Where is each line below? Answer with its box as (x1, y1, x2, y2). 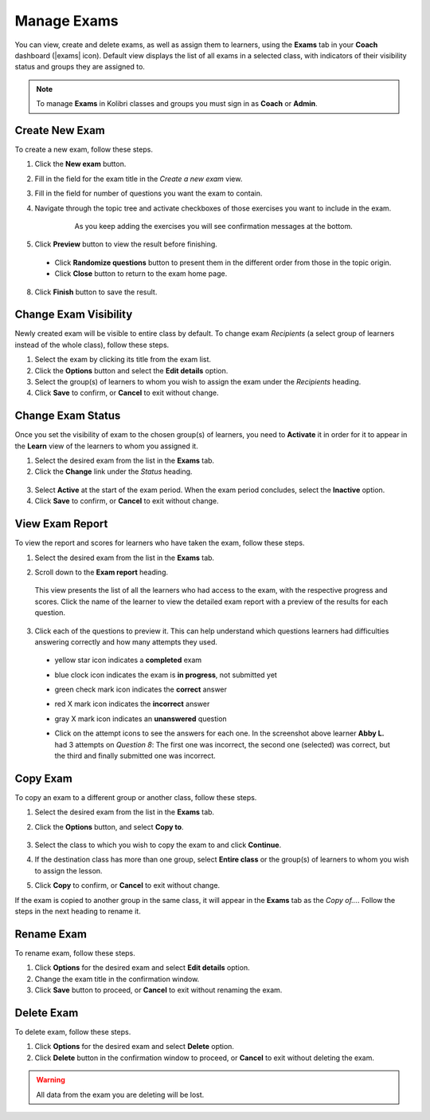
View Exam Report (14, 517, 108, 530)
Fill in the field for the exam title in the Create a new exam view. (34, 174, 243, 183)
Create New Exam (14, 124, 105, 137)
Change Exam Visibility (14, 308, 133, 321)
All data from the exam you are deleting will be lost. (36, 1090, 205, 1099)
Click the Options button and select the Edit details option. (34, 365, 229, 375)
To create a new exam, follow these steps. (14, 144, 153, 155)
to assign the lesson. (34, 866, 103, 875)
